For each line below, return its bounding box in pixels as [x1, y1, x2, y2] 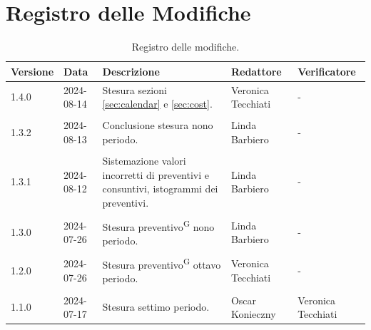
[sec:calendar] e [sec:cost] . [102, 96, 213, 111]
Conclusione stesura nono [102, 118, 213, 133]
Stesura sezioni [102, 82, 167, 97]
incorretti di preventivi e [102, 167, 209, 182]
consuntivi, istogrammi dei [102, 181, 218, 196]
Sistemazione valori [102, 153, 186, 167]
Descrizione [102, 63, 160, 78]
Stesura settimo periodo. [102, 299, 210, 314]
